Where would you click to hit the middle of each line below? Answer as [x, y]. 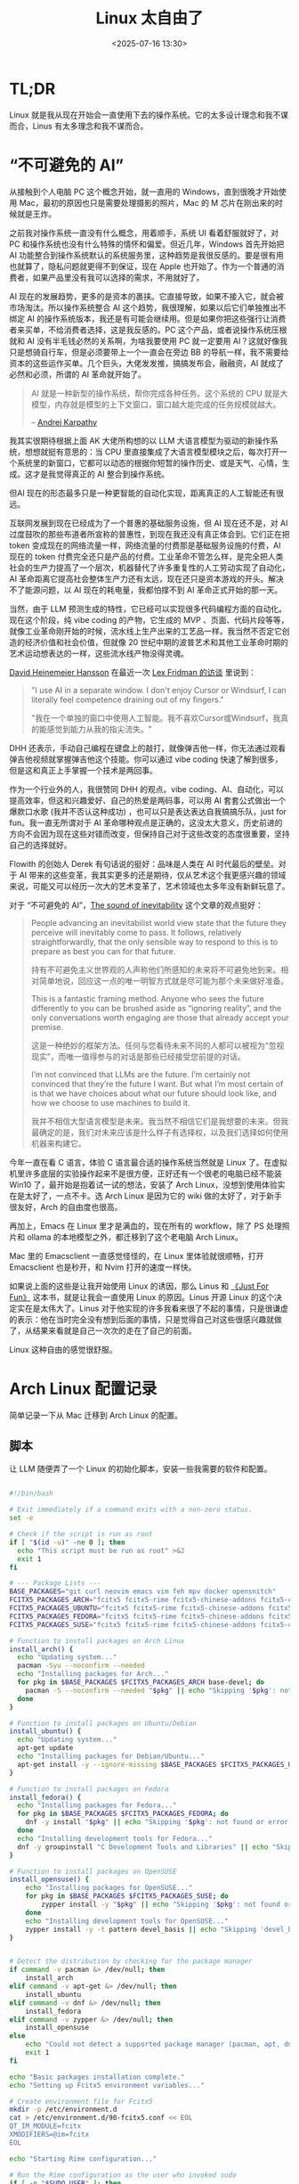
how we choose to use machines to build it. [110, 1102]
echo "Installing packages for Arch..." [93, 1674]
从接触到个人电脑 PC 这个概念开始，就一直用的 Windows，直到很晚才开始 [144, 192]
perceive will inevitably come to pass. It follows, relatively [136, 932]
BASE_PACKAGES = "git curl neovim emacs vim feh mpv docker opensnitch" [143, 1591]
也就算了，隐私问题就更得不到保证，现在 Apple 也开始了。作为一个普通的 [143, 266]
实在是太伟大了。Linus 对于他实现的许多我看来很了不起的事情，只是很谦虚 [153, 1308]
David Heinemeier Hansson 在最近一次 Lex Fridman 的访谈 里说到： [133, 672]
